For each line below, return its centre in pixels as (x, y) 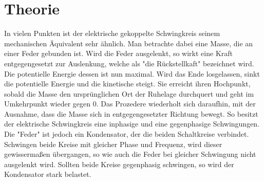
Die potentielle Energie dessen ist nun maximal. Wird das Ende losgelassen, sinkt (132, 73)
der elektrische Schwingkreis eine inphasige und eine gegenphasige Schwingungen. (132, 124)
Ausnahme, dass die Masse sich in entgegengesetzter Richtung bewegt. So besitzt (131, 113)
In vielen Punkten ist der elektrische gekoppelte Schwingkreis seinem (112, 33)
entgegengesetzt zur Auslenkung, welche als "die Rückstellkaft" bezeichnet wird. (129, 63)
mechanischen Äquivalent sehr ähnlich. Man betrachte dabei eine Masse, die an (129, 43)
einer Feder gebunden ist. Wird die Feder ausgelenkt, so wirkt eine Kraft (118, 53)
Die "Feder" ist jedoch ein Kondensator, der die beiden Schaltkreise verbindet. (127, 134)
